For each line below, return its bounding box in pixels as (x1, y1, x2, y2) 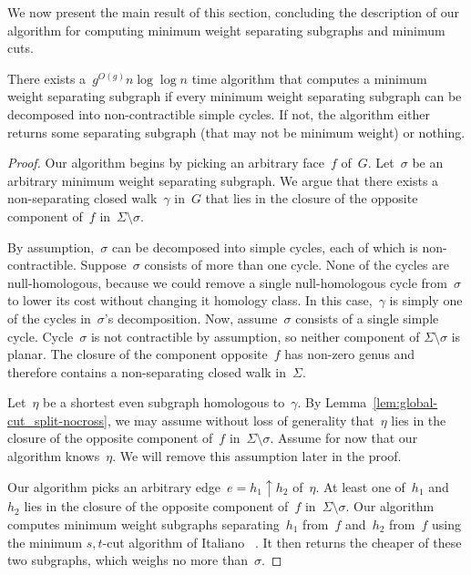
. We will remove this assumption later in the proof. (112, 447, 402, 466)
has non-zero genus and (284, 344, 415, 364)
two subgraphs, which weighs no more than (7, 550, 248, 570)
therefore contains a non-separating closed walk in (7, 362, 287, 381)
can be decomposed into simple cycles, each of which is (111, 237, 418, 256)
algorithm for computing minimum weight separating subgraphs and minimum (7, 20, 445, 39)
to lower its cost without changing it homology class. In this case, (7, 291, 373, 310)
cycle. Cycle (7, 326, 74, 345)
